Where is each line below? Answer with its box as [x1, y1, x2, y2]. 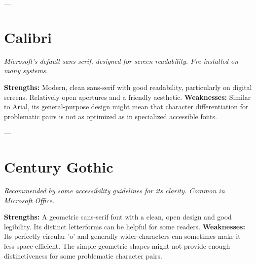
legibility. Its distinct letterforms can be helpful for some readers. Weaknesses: [4, 221, 245, 231]
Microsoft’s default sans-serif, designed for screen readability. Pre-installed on [4, 55, 239, 66]
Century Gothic [4, 157, 113, 177]
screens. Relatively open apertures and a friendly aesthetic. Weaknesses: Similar [4, 91, 251, 102]
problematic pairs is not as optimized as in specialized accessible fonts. [4, 111, 217, 121]
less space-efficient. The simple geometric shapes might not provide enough [4, 240, 230, 251]
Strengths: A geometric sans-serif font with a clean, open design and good [4, 212, 232, 222]
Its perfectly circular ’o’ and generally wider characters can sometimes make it [4, 231, 241, 241]
